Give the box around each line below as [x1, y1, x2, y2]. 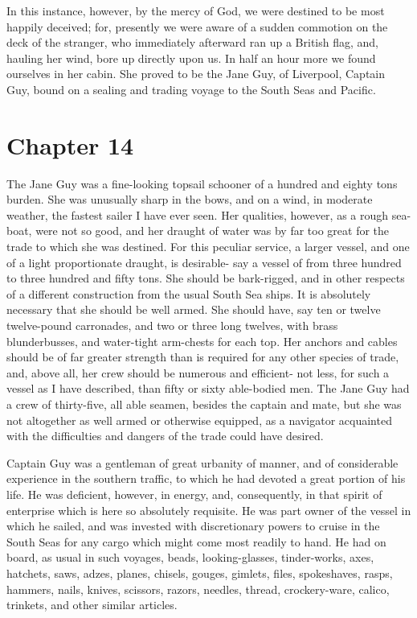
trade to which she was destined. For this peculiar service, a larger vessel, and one [6, 238, 410, 255]
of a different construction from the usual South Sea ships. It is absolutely [6, 285, 371, 302]
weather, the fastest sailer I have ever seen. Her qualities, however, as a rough [6, 206, 389, 223]
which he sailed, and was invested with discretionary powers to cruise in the [6, 517, 380, 534]
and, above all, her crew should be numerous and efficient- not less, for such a [6, 364, 390, 381]
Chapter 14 [6, 128, 134, 161]
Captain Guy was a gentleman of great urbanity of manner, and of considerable [6, 454, 399, 471]
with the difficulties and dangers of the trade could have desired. [6, 427, 324, 444]
